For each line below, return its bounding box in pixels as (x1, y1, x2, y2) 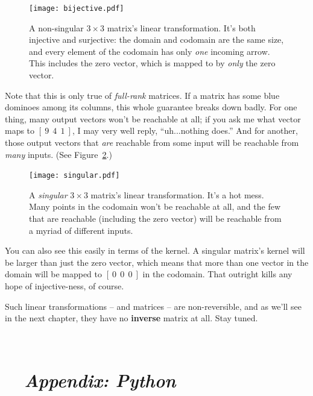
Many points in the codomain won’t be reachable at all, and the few (29, 200, 281, 213)
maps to (5, 124, 35, 137)
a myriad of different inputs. (29, 224, 133, 236)
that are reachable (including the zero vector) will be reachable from (29, 212, 282, 225)
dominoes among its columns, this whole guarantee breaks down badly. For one (5, 101, 297, 113)
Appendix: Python (24, 367, 176, 392)
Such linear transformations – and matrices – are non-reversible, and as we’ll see (5, 300, 302, 312)
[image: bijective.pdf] (29, 4, 124, 13)
